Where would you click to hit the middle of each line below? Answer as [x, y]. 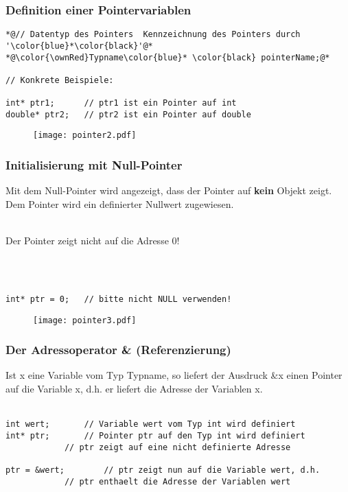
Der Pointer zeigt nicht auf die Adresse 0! [93, 241]
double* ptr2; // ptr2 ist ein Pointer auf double [128, 114]
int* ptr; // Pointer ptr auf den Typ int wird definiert [155, 435]
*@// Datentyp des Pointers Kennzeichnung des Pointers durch [153, 35]
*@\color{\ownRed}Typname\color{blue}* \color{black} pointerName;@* [168, 57]
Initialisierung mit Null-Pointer [94, 165]
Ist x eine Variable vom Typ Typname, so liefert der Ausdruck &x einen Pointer [174, 375]
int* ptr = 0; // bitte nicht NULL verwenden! [119, 299]
